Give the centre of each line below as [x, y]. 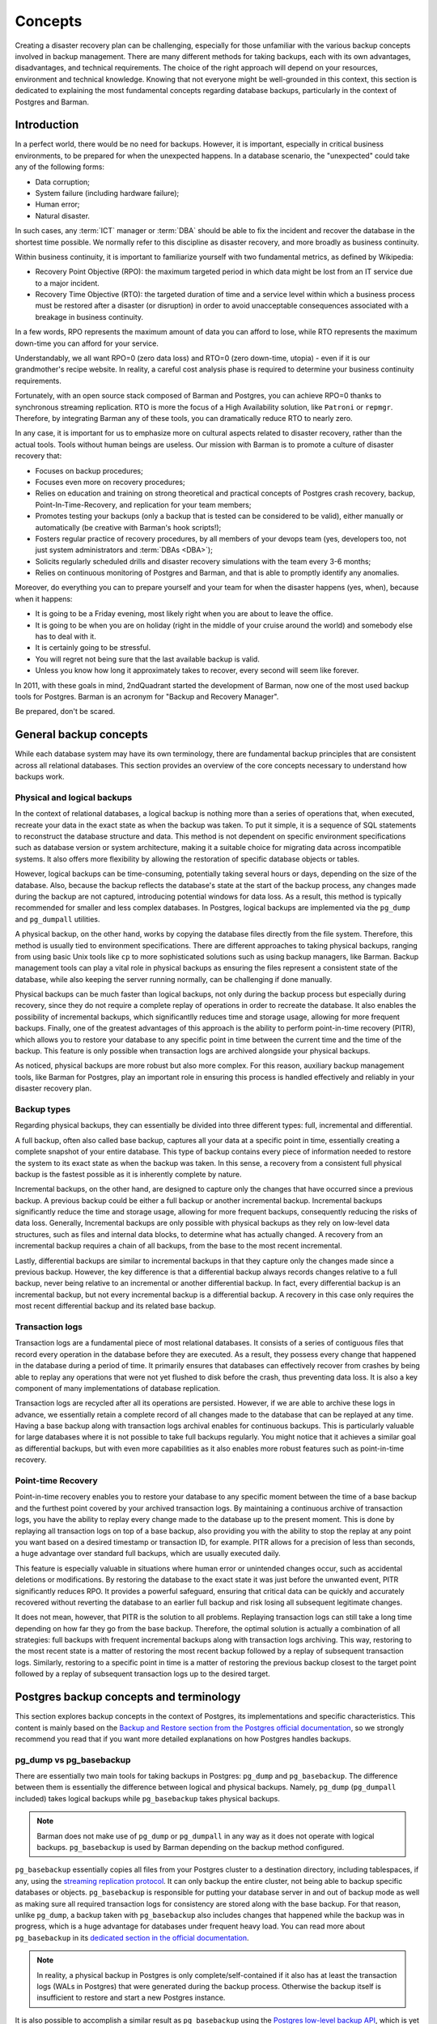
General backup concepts [82, 735]
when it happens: [44, 598]
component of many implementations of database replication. [118, 1388]
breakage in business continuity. [89, 317]
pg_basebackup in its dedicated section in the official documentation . [132, 1937]
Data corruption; [63, 181]
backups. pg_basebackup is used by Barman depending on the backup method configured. [191, 1848]
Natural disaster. [63, 215]
